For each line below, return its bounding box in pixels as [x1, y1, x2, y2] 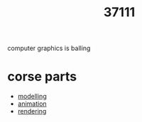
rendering [17, 107, 47, 116]
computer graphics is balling [7, 44, 91, 53]
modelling [17, 92, 48, 101]
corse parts [7, 68, 77, 85]
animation [17, 99, 48, 108]
